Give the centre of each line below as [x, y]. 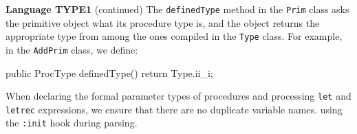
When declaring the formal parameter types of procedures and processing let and [178, 96]
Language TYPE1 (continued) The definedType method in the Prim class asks [177, 9]
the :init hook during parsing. [72, 123]
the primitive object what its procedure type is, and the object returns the [163, 22]
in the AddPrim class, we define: [72, 49]
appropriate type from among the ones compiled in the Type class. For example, [174, 36]
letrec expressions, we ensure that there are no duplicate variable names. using [174, 109]
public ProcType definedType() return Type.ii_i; [109, 72]
